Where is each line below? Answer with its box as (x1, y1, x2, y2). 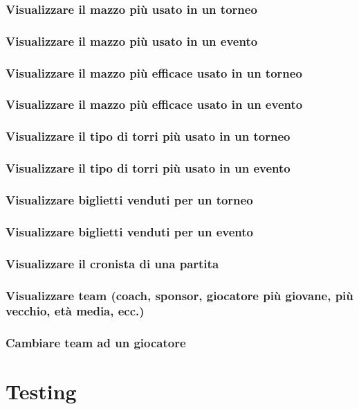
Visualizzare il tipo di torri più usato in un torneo (6, 128, 291, 145)
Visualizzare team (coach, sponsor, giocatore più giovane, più (6, 286, 353, 304)
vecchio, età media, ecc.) (6, 302, 145, 320)
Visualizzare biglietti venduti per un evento (6, 223, 253, 240)
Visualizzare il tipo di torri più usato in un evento (6, 159, 291, 177)
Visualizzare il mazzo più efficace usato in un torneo (6, 64, 302, 81)
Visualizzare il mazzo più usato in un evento (6, 32, 258, 49)
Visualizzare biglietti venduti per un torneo (6, 191, 253, 208)
